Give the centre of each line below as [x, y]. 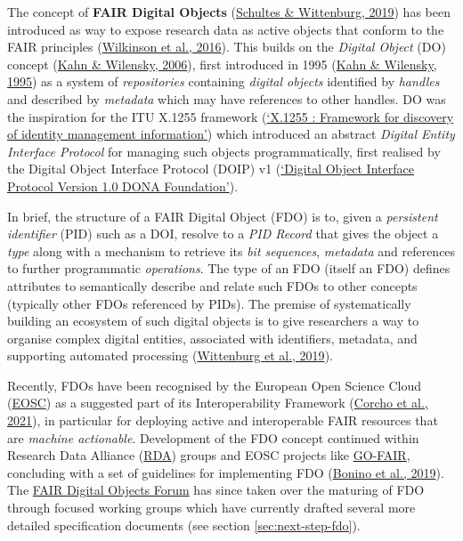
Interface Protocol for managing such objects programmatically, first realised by [224, 151]
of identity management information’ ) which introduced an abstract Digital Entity [231, 134]
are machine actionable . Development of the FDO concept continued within [213, 437]
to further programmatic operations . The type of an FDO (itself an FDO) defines [229, 268]
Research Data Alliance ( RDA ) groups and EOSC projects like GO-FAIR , [209, 455]
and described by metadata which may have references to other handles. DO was [227, 98]
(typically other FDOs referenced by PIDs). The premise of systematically [209, 303]
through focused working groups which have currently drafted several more [211, 508]
